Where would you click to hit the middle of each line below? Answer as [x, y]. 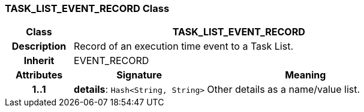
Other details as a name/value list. [284, 90]
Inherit [39, 61]
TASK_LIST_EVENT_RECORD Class [87, 8]
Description [39, 46]
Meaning [306, 75]
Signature [139, 75]
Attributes [39, 75]
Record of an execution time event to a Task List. [184, 46]
